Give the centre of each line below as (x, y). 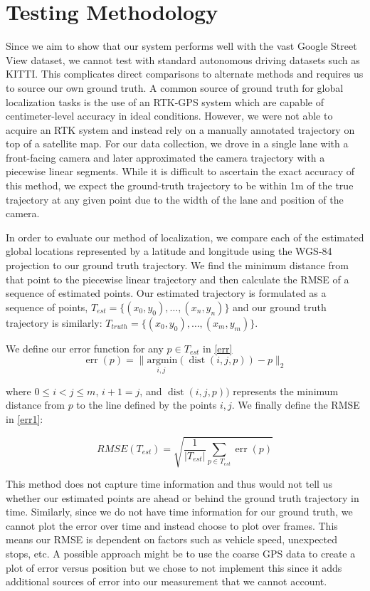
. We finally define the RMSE (296, 405)
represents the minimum (286, 391)
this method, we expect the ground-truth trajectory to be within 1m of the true (180, 185)
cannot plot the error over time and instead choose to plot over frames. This (172, 525)
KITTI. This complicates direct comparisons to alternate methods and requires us (185, 74)
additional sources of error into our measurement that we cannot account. (166, 581)
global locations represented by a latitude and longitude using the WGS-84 (169, 251)
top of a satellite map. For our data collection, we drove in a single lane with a (177, 143)
